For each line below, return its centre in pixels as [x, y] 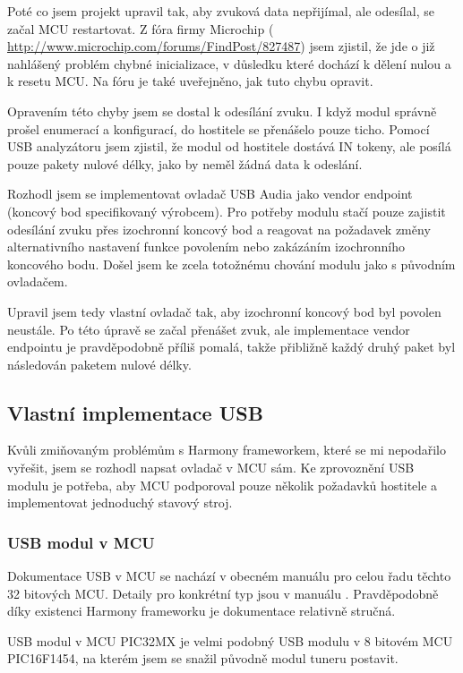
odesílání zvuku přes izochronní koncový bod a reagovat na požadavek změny [219, 229]
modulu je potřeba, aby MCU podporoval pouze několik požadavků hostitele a [223, 485]
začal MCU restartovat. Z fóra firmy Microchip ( [141, 28]
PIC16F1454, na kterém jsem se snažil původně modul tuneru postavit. [203, 658]
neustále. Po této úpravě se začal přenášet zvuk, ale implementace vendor [209, 329]
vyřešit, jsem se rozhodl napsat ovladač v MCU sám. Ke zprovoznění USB [211, 468]
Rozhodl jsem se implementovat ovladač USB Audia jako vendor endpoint [210, 194]
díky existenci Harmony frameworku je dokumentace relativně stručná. [201, 611]
